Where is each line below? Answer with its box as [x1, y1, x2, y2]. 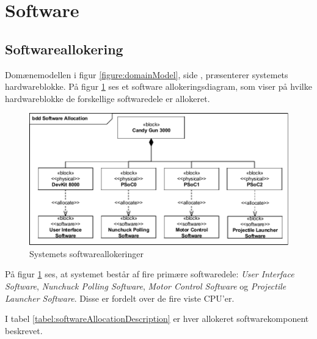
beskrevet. [5, 324, 43, 337]
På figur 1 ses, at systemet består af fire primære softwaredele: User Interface [5, 268, 294, 280]
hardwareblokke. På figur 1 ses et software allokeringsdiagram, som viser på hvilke [5, 80, 312, 93]
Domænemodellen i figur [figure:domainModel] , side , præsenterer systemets [5, 68, 288, 81]
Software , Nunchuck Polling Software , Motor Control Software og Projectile [5, 279, 286, 292]
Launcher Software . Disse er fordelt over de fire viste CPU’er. [5, 291, 235, 304]
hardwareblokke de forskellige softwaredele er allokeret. [5, 92, 210, 104]
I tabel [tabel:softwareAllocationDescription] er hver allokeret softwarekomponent [5, 312, 309, 325]
